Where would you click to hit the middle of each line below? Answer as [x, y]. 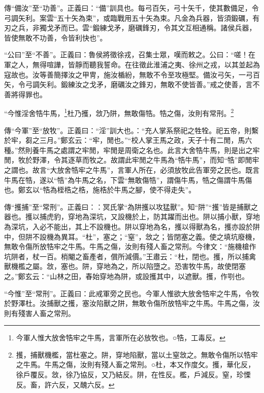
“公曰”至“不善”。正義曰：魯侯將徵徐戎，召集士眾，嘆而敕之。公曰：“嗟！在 [130, 54]
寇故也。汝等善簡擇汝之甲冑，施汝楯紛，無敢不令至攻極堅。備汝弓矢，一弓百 [132, 74]
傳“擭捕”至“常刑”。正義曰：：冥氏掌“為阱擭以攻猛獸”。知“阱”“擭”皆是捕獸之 [131, 206]
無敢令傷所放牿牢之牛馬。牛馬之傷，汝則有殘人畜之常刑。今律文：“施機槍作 [130, 246]
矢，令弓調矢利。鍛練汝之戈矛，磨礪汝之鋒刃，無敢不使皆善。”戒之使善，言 [128, 84]
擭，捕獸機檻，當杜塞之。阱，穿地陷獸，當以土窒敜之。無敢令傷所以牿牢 [137, 354]
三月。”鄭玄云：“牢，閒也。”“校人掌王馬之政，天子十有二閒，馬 [142, 140]
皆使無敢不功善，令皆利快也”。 [56, 37]
